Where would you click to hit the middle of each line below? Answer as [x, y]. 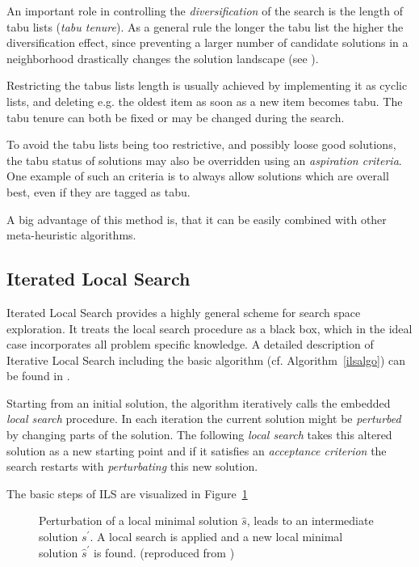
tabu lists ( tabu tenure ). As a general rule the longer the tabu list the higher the [205, 26]
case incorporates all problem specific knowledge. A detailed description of [190, 344]
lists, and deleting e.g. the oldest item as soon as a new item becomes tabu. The [205, 101]
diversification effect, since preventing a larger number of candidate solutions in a [207, 42]
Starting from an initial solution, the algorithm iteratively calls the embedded [199, 402]
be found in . [38, 376]
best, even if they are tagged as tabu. [98, 191]
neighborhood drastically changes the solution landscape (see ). [163, 58]
